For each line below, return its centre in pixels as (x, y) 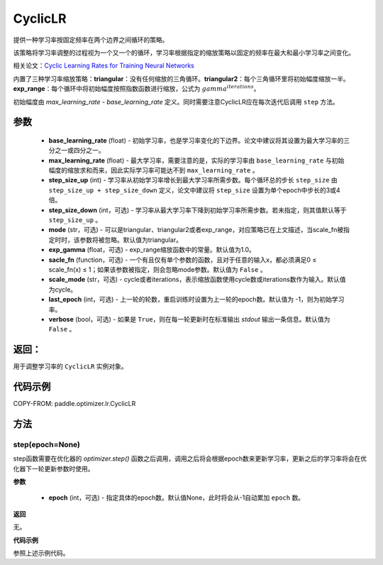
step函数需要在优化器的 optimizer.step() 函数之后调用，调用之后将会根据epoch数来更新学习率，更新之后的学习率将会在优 (190, 459)
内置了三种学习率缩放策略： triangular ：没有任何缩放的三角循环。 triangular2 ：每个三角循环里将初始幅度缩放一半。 (182, 79)
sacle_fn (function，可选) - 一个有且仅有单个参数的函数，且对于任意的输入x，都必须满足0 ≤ (183, 260)
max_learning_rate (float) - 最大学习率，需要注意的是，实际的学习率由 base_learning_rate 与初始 (196, 160)
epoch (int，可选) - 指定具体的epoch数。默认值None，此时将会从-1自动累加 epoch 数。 (177, 498)
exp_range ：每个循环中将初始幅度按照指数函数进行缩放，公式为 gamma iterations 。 (137, 88)
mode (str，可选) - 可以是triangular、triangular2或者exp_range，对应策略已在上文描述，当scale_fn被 (196, 230)
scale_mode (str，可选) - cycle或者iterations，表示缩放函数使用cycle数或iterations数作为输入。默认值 (197, 280)
